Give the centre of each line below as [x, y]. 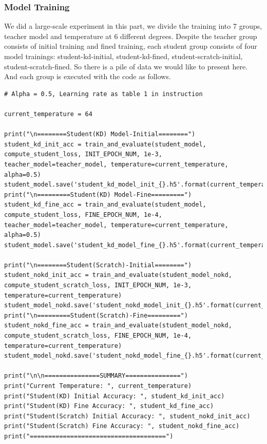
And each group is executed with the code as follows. [88, 76]
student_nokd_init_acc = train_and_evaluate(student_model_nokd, [118, 275]
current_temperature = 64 [48, 114]
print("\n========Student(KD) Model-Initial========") [100, 134]
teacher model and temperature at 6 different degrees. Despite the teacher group [131, 36]
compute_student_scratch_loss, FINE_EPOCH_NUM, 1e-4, [98, 336]
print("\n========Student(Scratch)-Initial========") [98, 265]
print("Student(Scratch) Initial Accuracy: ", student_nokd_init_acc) [127, 416]
